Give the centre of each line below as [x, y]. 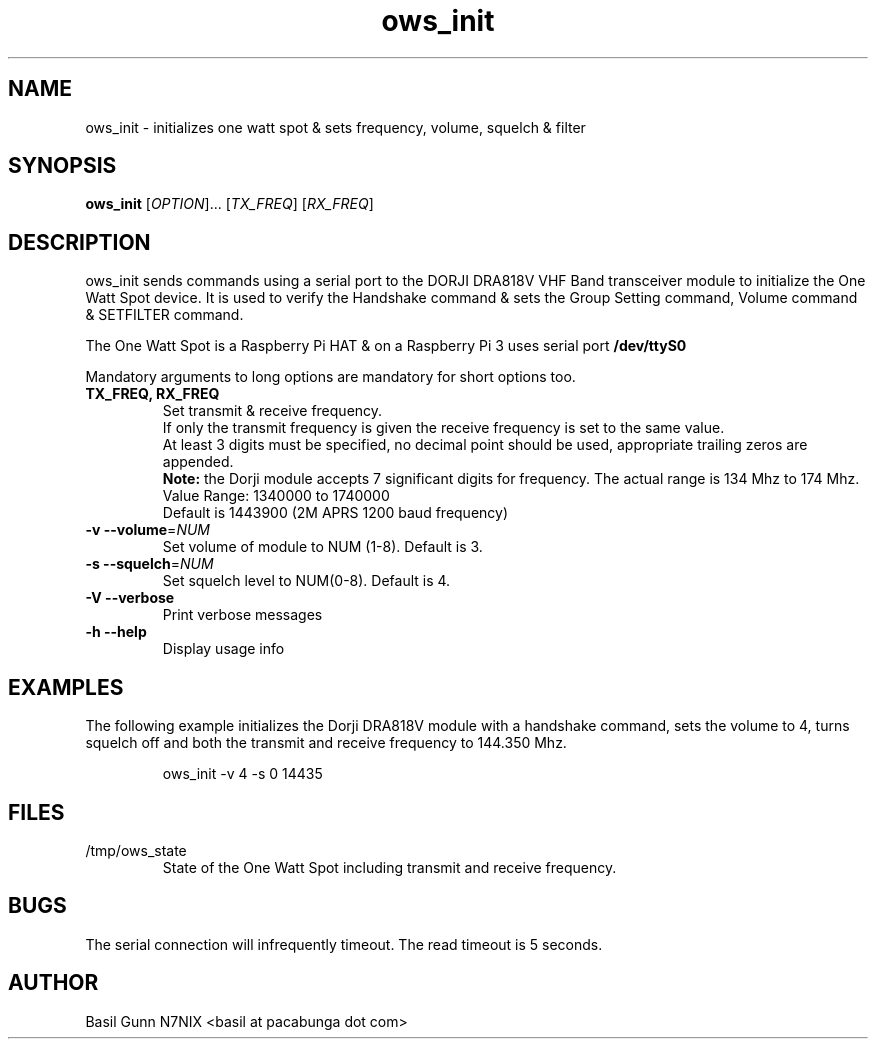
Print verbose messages [242, 615]
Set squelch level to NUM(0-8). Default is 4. [306, 581]
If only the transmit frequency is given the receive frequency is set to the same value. [443, 428]
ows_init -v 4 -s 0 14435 [242, 774]
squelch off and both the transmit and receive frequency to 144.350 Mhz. [326, 743]
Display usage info [223, 649]
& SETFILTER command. [164, 315]
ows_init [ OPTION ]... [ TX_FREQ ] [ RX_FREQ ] [229, 204]
